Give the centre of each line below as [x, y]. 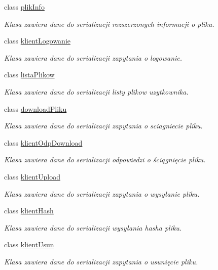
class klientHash [29, 211]
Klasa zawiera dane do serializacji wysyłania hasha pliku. [93, 227]
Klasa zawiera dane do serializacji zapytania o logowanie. [93, 57]
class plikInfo [24, 7]
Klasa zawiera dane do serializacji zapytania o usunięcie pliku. [101, 261]
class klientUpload [32, 176]
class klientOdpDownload [43, 142]
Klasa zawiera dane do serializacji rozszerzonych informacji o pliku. [109, 24]
